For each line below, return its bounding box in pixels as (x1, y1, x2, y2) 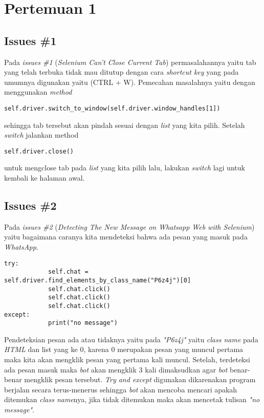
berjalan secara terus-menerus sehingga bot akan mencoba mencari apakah (4, 384, 237, 394)
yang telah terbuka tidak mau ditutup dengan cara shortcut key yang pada (4, 67, 239, 77)
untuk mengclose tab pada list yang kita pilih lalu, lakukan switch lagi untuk (4, 162, 245, 173)
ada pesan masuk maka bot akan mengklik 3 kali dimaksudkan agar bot (4, 364, 228, 375)
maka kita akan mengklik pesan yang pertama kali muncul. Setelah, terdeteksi (4, 354, 250, 365)
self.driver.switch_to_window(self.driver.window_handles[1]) (4, 104, 221, 112)
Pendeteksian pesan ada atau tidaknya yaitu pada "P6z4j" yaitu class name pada (4, 334, 258, 344)
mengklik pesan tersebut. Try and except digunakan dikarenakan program (24, 374, 256, 385)
